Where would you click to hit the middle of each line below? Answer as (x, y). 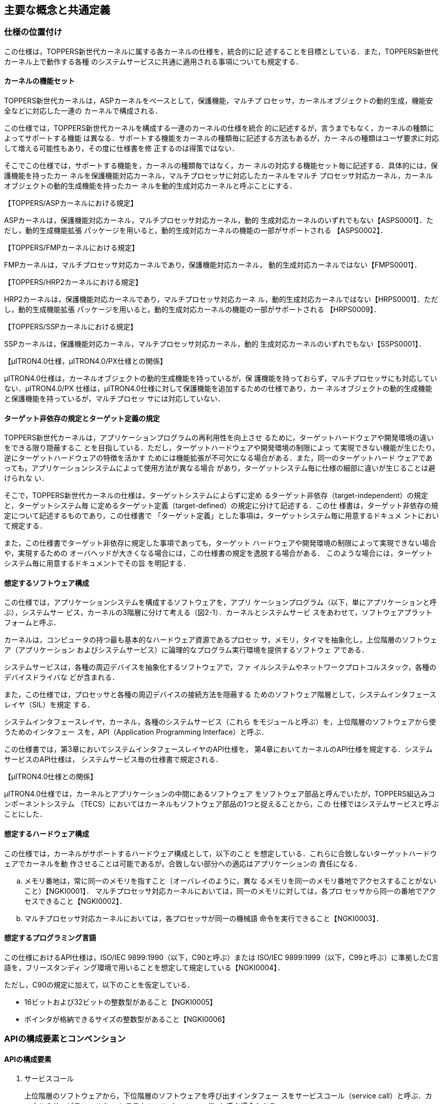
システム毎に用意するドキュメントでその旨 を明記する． (97, 563)
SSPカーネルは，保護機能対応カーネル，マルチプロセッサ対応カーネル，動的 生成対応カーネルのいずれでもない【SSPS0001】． (215, 344)
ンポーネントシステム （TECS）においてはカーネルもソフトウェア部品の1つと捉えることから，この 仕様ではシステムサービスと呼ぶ (221, 804)
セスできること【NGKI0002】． (75, 901)
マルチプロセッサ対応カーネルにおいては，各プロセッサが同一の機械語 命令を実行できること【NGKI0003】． (204, 918)
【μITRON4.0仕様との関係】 (51, 777)
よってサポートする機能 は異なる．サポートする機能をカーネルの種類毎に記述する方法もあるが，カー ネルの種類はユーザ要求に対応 (221, 138)
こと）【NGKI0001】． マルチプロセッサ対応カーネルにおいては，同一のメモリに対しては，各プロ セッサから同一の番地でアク (230, 891)
